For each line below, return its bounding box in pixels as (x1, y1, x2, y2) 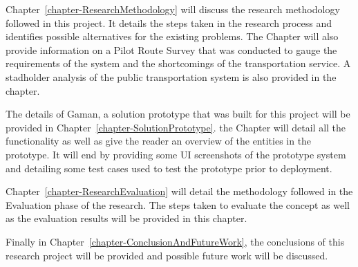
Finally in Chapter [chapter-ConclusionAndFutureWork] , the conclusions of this (6, 234, 345, 248)
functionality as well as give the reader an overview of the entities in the (6, 133, 312, 148)
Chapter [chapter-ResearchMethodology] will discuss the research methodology (6, 2, 340, 16)
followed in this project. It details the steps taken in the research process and (6, 15, 332, 30)
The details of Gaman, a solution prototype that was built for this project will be (6, 107, 350, 121)
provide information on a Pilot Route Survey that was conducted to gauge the (6, 42, 337, 57)
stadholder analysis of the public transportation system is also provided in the (6, 69, 337, 84)
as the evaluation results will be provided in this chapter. (6, 211, 247, 225)
